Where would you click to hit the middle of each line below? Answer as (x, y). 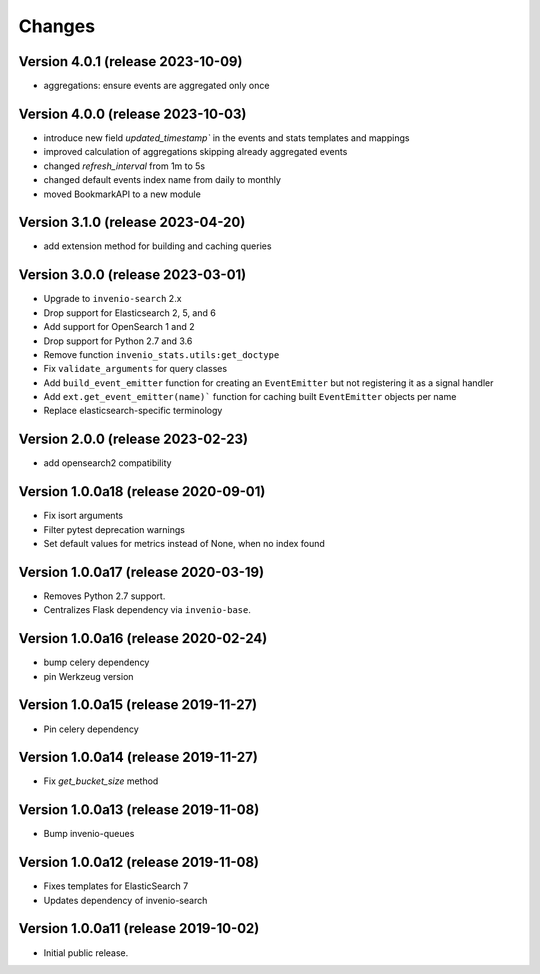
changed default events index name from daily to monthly (162, 180)
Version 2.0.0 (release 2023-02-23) (133, 439)
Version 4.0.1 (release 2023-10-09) (130, 61)
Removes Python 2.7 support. (104, 596)
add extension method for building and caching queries (157, 246)
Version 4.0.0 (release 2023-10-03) (132, 113)
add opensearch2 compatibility (107, 463)
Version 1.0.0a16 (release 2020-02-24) (143, 638)
